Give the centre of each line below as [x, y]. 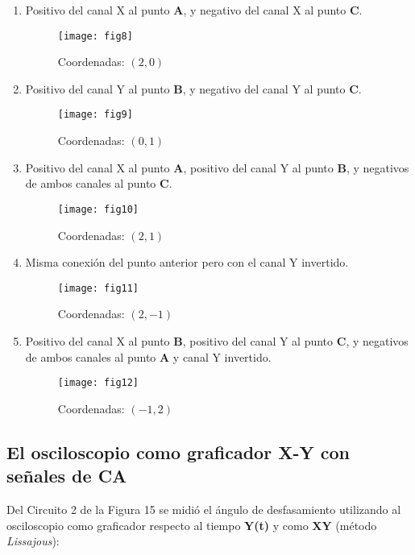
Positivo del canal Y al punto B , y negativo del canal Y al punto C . [193, 88]
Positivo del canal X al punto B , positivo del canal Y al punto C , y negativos [217, 340]
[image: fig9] [95, 115]
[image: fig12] [98, 383]
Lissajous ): [33, 541]
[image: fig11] [98, 288]
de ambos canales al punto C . [99, 183]
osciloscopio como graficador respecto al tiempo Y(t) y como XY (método [192, 525]
